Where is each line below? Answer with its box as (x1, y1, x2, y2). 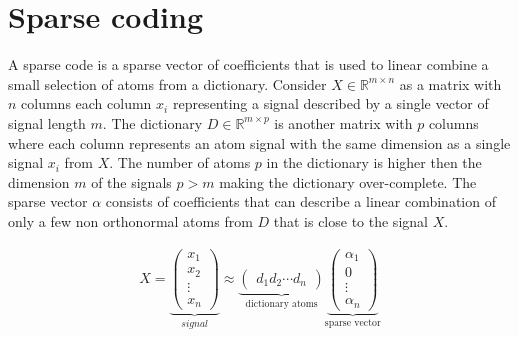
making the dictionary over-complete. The (219, 171, 477, 192)
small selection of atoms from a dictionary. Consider (8, 73, 327, 94)
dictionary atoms (245, 298, 318, 309)
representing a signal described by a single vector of (172, 93, 489, 114)
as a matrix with (399, 73, 502, 94)
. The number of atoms (109, 152, 251, 173)
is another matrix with (274, 112, 413, 133)
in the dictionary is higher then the (266, 152, 482, 173)
